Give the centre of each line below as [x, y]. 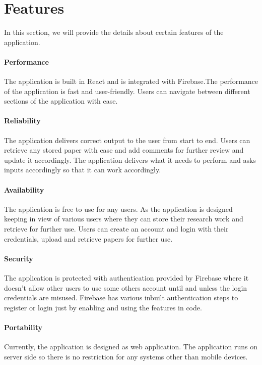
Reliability [22, 121]
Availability [24, 189]
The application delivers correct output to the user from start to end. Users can [127, 140]
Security [19, 258]
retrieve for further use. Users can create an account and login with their [116, 229]
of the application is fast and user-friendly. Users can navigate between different [127, 91]
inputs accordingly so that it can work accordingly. [83, 170]
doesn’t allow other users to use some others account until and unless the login [126, 287]
